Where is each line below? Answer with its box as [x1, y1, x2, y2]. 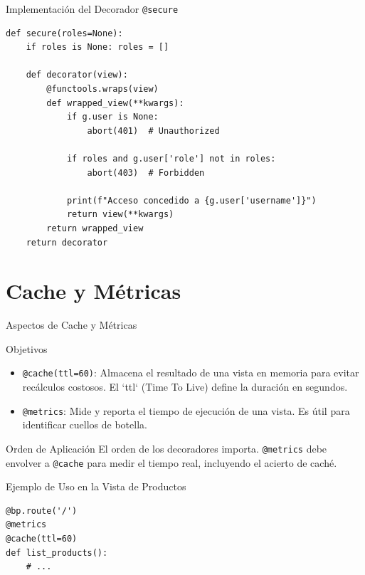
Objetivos [6, 341, 48, 356]
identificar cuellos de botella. [22, 417, 147, 432]
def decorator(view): [26, 70, 128, 80]
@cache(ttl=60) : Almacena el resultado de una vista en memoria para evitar [22, 365, 359, 380]
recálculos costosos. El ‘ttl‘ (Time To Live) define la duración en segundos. [22, 379, 348, 394]
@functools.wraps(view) [46, 84, 159, 95]
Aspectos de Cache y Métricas [6, 317, 137, 332]
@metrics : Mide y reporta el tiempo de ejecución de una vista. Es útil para [22, 403, 350, 418]
